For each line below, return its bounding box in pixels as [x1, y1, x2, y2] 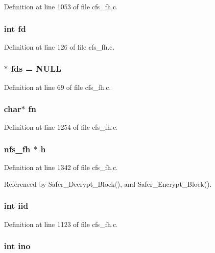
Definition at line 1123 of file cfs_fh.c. [4, 219, 118, 229]
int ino [4, 240, 30, 252]
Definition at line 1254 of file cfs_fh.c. [4, 122, 118, 132]
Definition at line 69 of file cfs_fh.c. [4, 82, 111, 92]
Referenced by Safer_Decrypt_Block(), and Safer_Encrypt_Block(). [4, 178, 212, 189]
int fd [4, 22, 26, 34]
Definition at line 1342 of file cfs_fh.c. [4, 162, 118, 172]
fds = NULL [11, 62, 62, 75]
